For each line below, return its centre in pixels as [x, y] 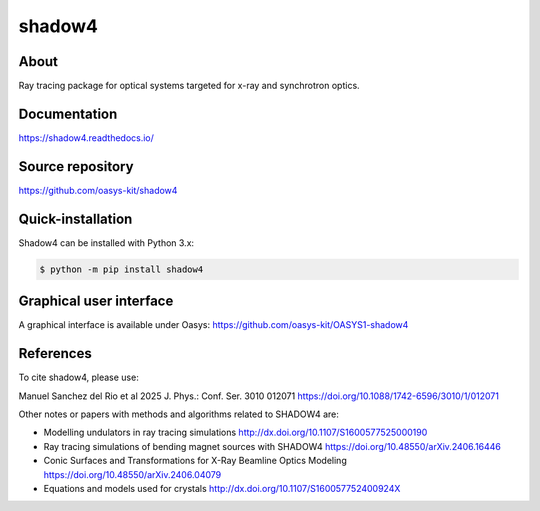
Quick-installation [75, 218]
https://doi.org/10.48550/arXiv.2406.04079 [132, 474]
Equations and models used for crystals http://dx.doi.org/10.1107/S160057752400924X [222, 488]
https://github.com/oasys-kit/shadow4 [98, 190]
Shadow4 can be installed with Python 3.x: [106, 242]
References [55, 353]
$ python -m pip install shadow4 [121, 269]
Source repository [76, 166]
